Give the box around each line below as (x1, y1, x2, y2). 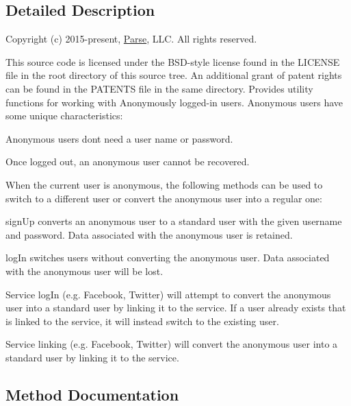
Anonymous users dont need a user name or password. (5, 131, 233, 145)
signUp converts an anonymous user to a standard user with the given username (5, 214, 342, 228)
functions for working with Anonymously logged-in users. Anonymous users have (5, 95, 343, 109)
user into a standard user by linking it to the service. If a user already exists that (5, 300, 346, 315)
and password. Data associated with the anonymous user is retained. (5, 227, 293, 241)
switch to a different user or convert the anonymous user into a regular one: (5, 191, 322, 205)
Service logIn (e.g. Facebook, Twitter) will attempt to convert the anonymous (5, 287, 331, 301)
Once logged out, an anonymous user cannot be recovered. (5, 154, 250, 169)
